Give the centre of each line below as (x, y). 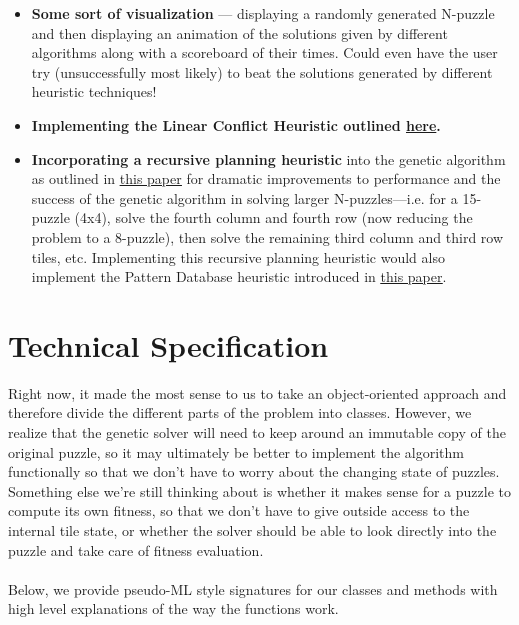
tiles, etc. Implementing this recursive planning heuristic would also (238, 256)
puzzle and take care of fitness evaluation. (136, 549)
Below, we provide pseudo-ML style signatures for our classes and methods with (253, 588)
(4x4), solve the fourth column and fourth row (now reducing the (273, 217)
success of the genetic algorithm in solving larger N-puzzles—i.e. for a (244, 197)
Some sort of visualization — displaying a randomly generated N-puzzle (263, 13)
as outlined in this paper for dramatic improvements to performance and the (266, 178)
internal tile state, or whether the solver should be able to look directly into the (252, 530)
